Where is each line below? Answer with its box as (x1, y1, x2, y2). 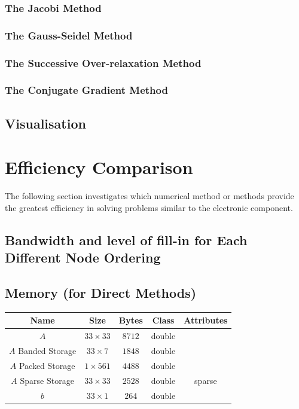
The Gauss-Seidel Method (5, 28, 133, 42)
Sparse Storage (20, 374, 74, 386)
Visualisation (5, 114, 86, 132)
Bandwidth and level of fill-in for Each (5, 230, 248, 249)
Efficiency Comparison (5, 155, 193, 179)
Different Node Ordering (5, 248, 161, 267)
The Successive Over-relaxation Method (5, 55, 202, 70)
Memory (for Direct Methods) (5, 283, 197, 302)
